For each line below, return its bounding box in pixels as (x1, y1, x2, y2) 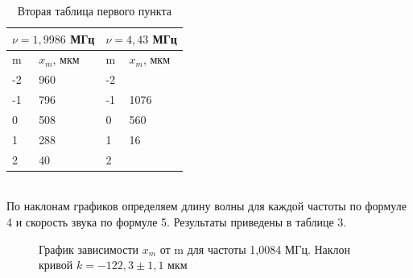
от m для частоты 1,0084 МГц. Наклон (159, 240, 351, 257)
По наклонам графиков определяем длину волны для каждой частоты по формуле (6, 197, 407, 214)
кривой (39, 256, 73, 273)
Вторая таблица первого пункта (17, 2, 171, 19)
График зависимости (39, 240, 139, 257)
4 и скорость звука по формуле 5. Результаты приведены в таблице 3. (6, 213, 347, 230)
